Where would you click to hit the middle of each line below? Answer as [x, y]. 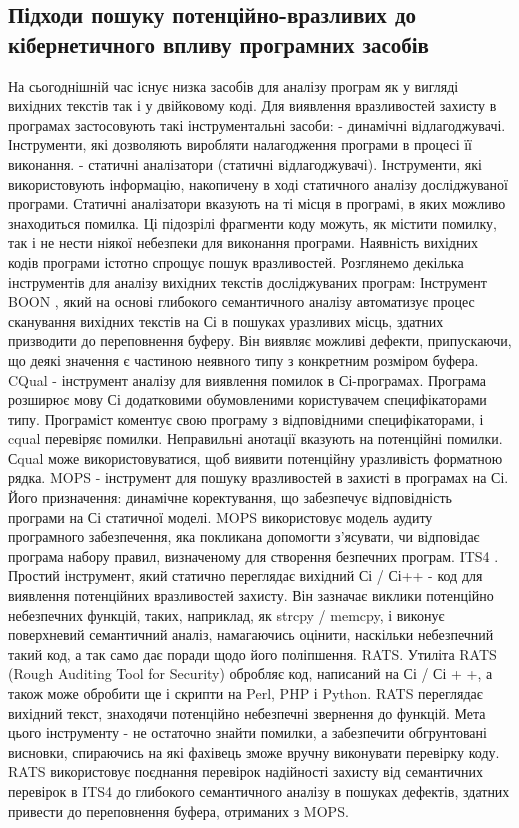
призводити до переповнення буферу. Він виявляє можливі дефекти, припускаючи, [260, 340]
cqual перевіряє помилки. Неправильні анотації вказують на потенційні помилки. [255, 438]
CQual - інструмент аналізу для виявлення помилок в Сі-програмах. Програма [247, 379]
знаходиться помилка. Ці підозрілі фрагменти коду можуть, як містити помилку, [252, 222]
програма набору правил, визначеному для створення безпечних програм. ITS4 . [253, 555]
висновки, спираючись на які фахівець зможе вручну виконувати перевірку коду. [254, 751]
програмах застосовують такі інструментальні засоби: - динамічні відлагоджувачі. [257, 124]
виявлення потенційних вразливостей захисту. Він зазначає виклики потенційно [251, 595]
